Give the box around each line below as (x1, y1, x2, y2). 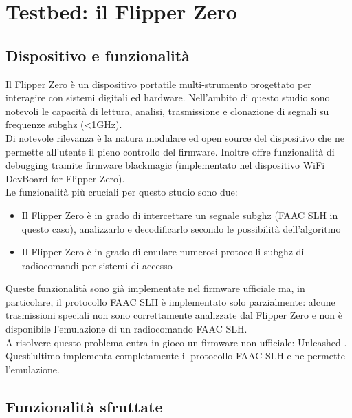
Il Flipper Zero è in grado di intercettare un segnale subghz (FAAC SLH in (21, 207, 338, 222)
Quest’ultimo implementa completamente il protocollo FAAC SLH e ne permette (5, 348, 346, 363)
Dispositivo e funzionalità (5, 44, 190, 65)
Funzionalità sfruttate (5, 395, 163, 417)
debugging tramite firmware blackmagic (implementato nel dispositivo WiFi (5, 158, 325, 172)
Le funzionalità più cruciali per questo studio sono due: (5, 185, 238, 199)
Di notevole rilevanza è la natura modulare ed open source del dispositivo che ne (5, 130, 344, 145)
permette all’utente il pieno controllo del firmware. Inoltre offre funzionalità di (5, 144, 335, 158)
